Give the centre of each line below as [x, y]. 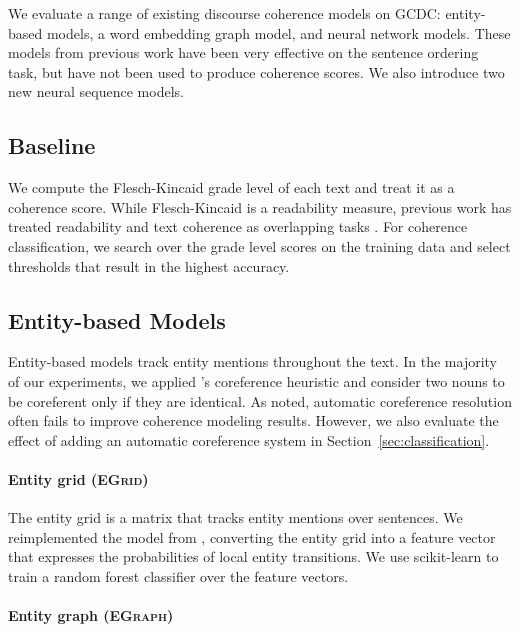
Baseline [52, 145]
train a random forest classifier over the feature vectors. [178, 575]
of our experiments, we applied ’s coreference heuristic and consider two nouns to [256, 380]
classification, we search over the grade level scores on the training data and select [259, 245]
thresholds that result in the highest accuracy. [149, 265]
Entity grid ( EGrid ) [78, 478]
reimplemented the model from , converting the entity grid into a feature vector [252, 536]
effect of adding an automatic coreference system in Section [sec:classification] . [249, 439]
